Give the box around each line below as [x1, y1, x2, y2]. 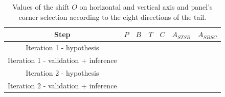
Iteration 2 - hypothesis [26, 67, 99, 78]
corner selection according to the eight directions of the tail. [18, 11, 207, 22]
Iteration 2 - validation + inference [8, 80, 117, 90]
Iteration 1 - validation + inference [8, 54, 117, 65]
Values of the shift [12, 2, 70, 12]
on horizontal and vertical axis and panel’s [79, 2, 213, 12]
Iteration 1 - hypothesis [26, 42, 99, 53]
